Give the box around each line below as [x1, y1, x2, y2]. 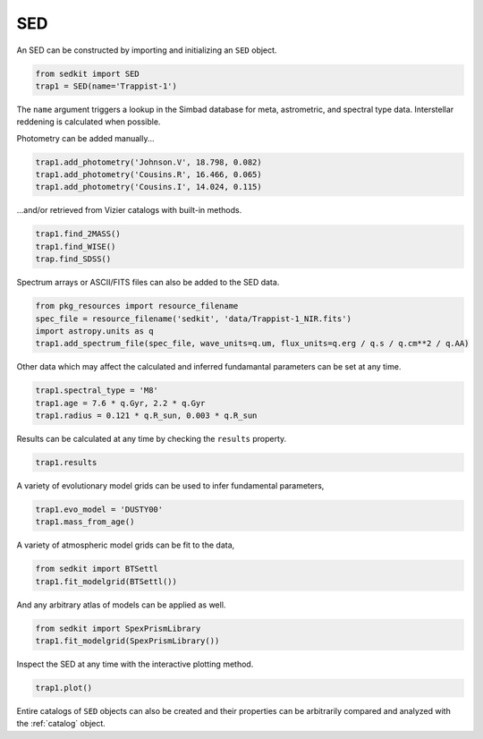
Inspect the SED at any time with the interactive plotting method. [16, 658, 254, 670]
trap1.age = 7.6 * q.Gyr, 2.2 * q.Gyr [35, 398, 206, 408]
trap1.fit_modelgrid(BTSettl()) [35, 576, 178, 586]
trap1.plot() [35, 683, 93, 693]
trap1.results [35, 457, 97, 468]
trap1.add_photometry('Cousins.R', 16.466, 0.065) [35, 170, 263, 180]
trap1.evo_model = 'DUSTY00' [35, 505, 164, 514]
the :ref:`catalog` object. [16, 718, 106, 729]
